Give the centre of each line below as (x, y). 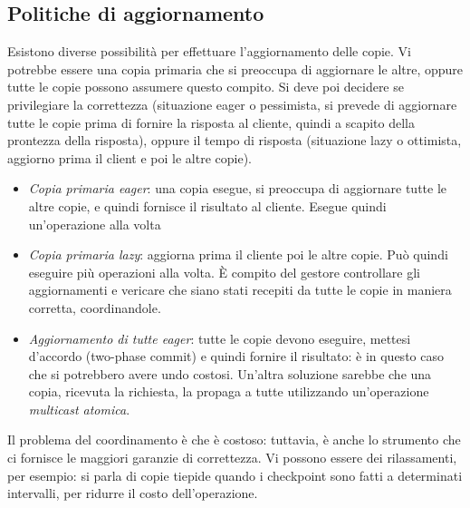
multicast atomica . (79, 409)
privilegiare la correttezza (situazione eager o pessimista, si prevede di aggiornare (232, 104)
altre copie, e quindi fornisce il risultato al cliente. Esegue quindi (207, 205)
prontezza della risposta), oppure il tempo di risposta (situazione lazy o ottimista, (235, 140)
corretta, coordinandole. (95, 307)
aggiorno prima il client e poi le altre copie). (130, 157)
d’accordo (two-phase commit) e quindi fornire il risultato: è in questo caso (236, 356)
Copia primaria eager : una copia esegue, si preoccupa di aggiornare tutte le (238, 188)
